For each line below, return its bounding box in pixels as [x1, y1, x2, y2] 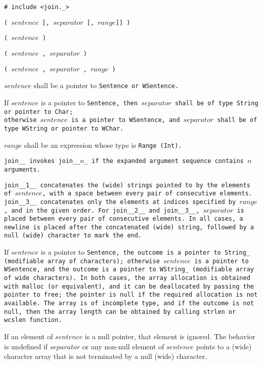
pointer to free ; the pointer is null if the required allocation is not [4, 291, 258, 299]
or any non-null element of [82, 341, 164, 351]
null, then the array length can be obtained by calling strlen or [4, 308, 236, 315]
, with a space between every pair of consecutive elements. [42, 190, 252, 197]
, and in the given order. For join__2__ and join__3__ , [4, 207, 200, 214]
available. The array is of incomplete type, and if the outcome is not [4, 300, 254, 307]
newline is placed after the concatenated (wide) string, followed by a [4, 223, 254, 231]
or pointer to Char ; [4, 108, 73, 115]
